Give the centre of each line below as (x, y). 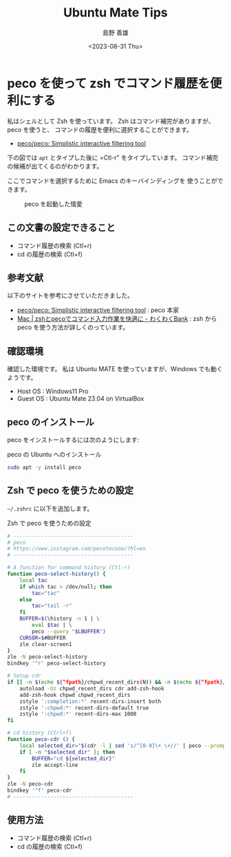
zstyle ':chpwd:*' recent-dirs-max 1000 (78, 714)
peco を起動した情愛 (54, 203)
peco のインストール (51, 422)
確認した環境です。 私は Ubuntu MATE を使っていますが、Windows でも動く (115, 369)
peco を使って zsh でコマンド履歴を (109, 83)
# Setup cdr (24, 676)
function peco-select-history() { (57, 574)
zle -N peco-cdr (30, 784)
